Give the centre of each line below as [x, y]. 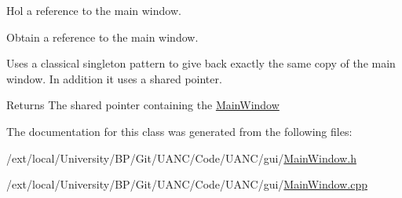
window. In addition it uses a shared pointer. [114, 78]
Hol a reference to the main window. [94, 10]
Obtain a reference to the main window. [102, 37]
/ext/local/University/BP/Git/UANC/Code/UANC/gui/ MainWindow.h [181, 158]
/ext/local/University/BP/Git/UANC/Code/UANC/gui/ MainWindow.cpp [187, 184]
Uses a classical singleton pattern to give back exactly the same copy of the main [201, 63]
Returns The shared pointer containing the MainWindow [143, 105]
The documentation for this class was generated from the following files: [179, 131]
